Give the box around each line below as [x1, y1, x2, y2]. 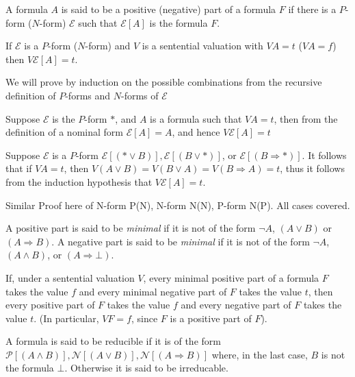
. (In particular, [34, 311, 99, 325]
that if [5, 161, 32, 175]
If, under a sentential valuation [5, 270, 135, 284]
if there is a [288, 2, 337, 16]
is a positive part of [170, 311, 252, 325]
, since [131, 311, 158, 325]
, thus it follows [280, 161, 345, 175]
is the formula [149, 15, 208, 29]
